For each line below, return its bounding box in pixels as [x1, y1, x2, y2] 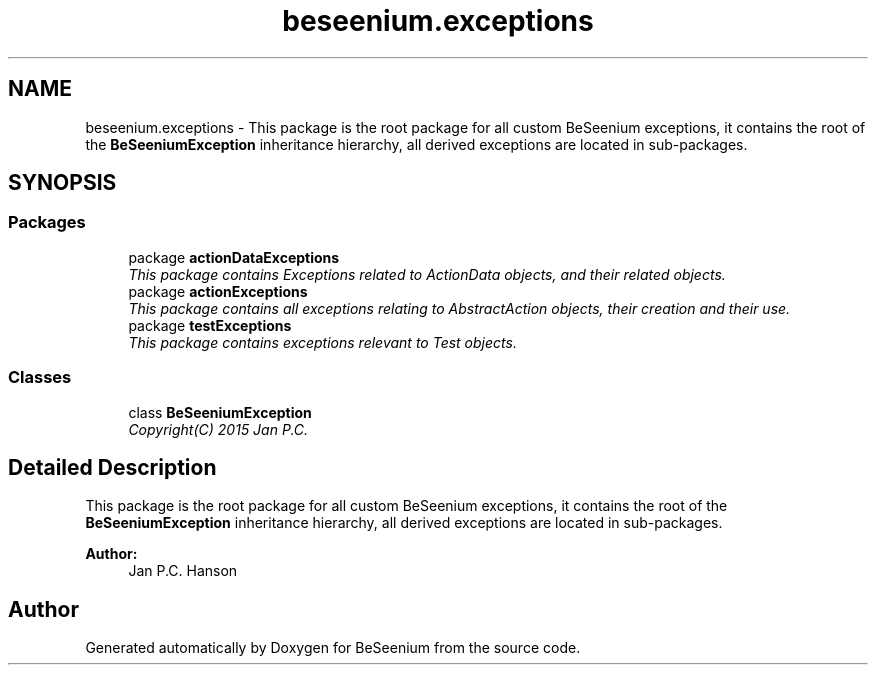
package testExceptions [128, 316, 292, 334]
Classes [8, 367, 72, 388]
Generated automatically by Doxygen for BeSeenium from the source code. [85, 639, 581, 657]
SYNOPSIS [8, 170, 117, 196]
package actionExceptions [128, 282, 308, 300]
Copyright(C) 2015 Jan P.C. [128, 420, 309, 438]
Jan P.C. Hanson [128, 562, 238, 580]
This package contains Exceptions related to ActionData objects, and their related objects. [128, 265, 726, 283]
